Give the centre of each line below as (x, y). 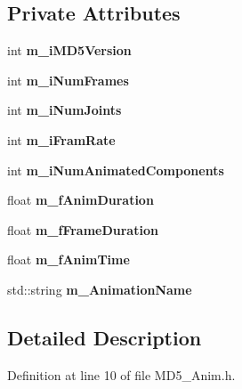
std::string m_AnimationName (100, 289)
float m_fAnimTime (69, 259)
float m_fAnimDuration (81, 200)
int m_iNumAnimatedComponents (116, 170)
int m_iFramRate (61, 139)
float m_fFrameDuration (83, 229)
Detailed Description (105, 337)
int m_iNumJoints (65, 110)
